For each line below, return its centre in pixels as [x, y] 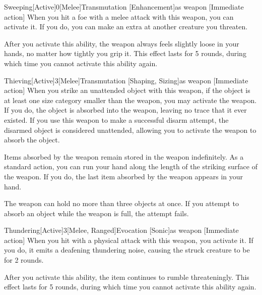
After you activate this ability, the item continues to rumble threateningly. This [127, 277]
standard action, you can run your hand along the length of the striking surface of [131, 166]
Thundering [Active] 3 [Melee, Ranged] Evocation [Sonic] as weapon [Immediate [121, 230]
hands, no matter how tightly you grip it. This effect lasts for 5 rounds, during [125, 53]
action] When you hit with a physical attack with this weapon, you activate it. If [129, 240]
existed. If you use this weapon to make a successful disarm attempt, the [116, 119]
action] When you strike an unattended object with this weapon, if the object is [127, 90]
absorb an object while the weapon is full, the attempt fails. [96, 213]
